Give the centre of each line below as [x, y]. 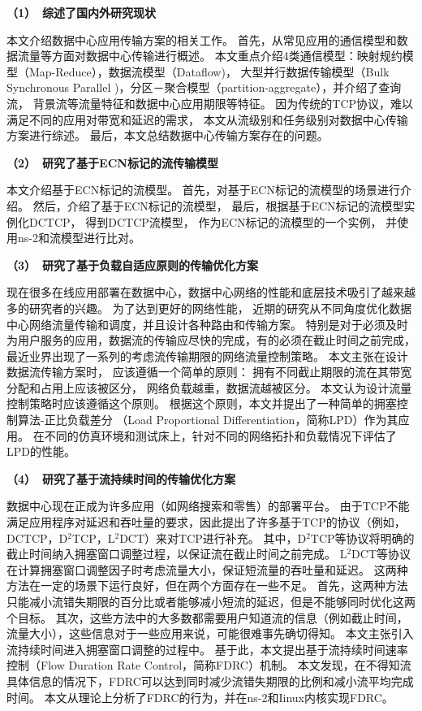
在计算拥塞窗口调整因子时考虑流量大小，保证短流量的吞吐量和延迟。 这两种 [207, 569]
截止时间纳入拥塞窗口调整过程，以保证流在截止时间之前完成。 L [177, 554]
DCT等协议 [381, 554]
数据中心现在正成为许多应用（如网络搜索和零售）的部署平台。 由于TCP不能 [208, 506]
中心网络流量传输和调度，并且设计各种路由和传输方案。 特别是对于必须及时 [207, 324]
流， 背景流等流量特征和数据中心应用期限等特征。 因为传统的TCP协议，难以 [210, 103]
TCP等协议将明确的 [362, 538]
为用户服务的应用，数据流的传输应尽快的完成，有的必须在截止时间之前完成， [211, 340]
